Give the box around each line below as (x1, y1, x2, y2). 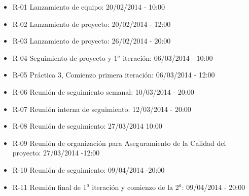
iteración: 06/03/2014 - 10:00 (123, 52, 213, 63)
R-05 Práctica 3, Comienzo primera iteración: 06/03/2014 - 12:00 (12, 69, 215, 80)
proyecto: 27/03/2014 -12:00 (12, 147, 100, 158)
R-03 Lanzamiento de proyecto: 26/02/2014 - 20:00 (12, 35, 171, 46)
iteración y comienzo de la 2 (92, 181, 179, 192)
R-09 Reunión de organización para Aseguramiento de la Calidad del (12, 137, 226, 148)
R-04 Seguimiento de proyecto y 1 (12, 52, 118, 63)
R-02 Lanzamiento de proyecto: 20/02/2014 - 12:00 (12, 18, 171, 29)
